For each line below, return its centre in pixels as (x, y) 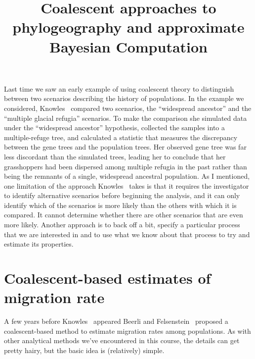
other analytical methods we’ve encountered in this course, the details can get (122, 340)
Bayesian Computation (128, 46)
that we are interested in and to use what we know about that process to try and (127, 234)
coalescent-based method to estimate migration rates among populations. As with (127, 331)
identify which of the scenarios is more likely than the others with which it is (120, 205)
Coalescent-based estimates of (107, 278)
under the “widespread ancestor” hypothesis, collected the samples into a (114, 128)
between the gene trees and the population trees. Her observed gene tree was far (125, 147)
